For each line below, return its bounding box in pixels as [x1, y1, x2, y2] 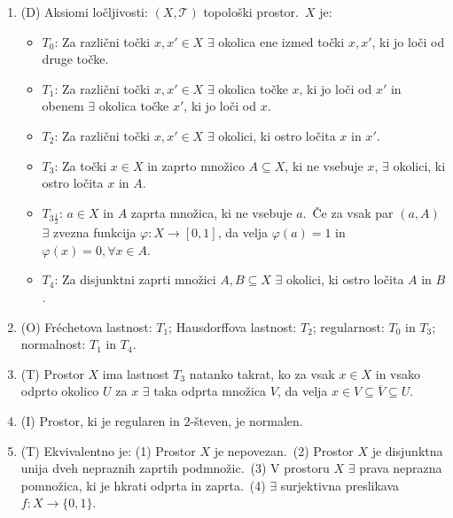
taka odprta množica [153, 382, 267, 400]
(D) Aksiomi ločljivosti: [20, 3, 148, 20]
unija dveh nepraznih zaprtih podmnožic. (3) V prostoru [20, 459, 330, 477]
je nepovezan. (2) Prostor [214, 441, 354, 460]
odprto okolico [20, 382, 99, 400]
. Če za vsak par [302, 203, 394, 221]
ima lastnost [102, 364, 169, 383]
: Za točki [54, 156, 107, 174]
